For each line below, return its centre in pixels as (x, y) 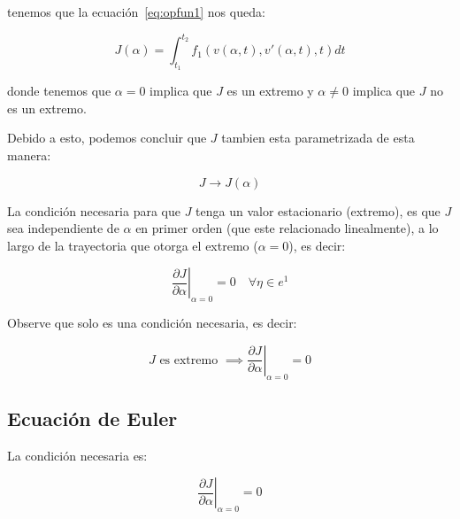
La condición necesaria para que (94, 210)
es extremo (189, 360)
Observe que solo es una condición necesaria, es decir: (152, 323)
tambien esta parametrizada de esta (318, 138)
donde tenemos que (59, 91)
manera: (29, 155)
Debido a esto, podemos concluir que (107, 138)
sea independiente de (63, 228)
